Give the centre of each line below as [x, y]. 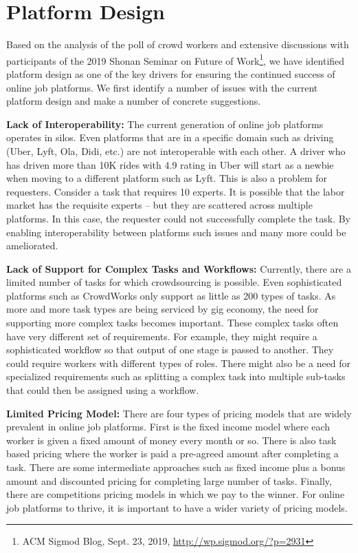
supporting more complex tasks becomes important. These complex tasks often [172, 323]
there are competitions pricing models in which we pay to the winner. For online [176, 494]
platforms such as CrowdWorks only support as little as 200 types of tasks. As [171, 295]
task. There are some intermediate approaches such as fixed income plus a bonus [176, 467]
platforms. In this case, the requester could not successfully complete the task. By [178, 218]
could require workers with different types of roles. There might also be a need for [179, 363]
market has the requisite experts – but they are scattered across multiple [159, 205]
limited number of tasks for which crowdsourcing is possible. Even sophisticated [174, 282]
